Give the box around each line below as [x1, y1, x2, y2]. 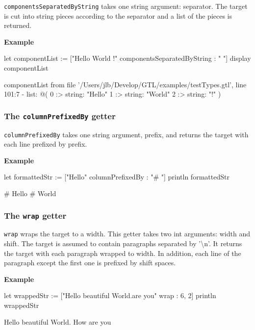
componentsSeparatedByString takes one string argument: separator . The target [4, 1, 248, 11]
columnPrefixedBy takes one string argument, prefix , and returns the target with [4, 129, 249, 139]
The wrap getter [4, 209, 67, 221]
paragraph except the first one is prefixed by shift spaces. [4, 257, 176, 268]
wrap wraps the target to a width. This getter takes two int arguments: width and [4, 228, 250, 239]
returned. [4, 20, 32, 30]
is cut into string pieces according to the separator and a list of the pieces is [4, 10, 232, 21]
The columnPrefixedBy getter [4, 109, 116, 122]
